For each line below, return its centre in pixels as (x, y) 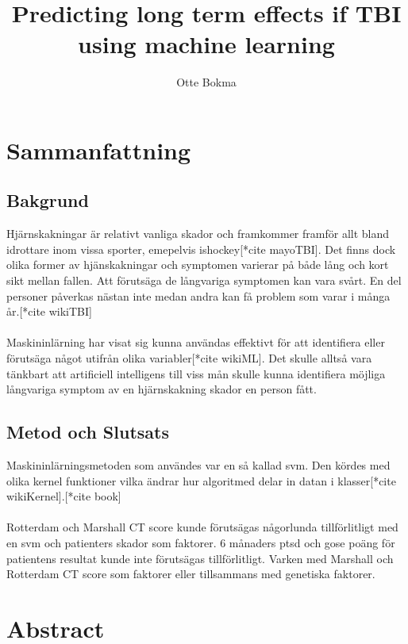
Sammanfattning (99, 149)
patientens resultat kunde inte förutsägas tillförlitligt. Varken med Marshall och (200, 558)
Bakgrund (48, 200)
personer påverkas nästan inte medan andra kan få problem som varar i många (198, 295)
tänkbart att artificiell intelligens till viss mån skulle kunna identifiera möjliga (196, 373)
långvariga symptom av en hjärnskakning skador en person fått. (162, 389)
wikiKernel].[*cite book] (64, 496)
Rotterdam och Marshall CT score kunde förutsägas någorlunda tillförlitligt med (202, 527)
